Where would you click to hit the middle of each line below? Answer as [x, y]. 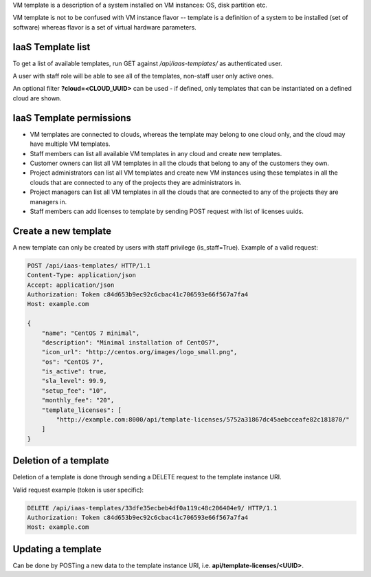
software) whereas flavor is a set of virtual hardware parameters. [105, 27]
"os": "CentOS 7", [72, 362]
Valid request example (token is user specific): [78, 490]
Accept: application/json [71, 285]
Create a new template [62, 231]
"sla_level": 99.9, [75, 381]
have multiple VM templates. [70, 144]
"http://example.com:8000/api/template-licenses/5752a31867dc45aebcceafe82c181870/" [203, 420]
